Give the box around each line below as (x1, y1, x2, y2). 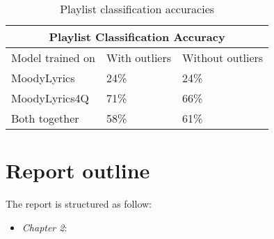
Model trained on (11, 49, 95, 65)
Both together (11, 110, 79, 126)
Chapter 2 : (22, 219, 67, 234)
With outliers (106, 49, 172, 65)
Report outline (6, 156, 150, 185)
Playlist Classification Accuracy (49, 29, 225, 45)
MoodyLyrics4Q (11, 90, 89, 106)
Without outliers (182, 49, 264, 65)
